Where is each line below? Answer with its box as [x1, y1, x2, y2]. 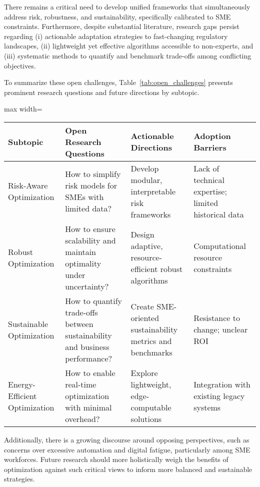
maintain [65, 245, 96, 257]
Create [130, 300, 154, 312]
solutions [130, 412, 162, 424]
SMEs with [65, 191, 104, 203]
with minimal [65, 401, 112, 413]
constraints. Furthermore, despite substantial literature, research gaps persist [4, 21, 240, 31]
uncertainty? [65, 280, 109, 292]
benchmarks [130, 346, 172, 358]
